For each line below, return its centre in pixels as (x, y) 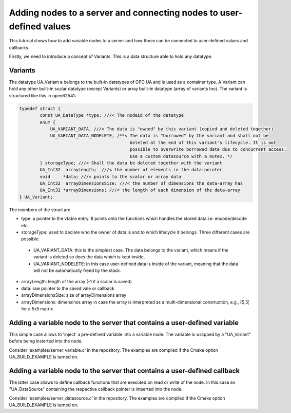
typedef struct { (40, 108)
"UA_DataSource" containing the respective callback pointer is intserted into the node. (96, 389)
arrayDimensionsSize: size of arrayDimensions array (74, 295)
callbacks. (19, 47)
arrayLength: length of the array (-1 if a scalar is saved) (77, 282)
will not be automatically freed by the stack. (77, 270)
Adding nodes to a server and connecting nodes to (114, 13)
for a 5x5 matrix (37, 308)
